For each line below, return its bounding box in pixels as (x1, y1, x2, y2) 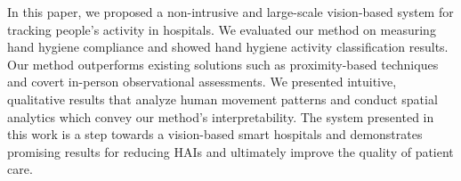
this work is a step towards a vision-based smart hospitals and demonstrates (7, 125, 423, 144)
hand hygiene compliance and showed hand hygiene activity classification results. (7, 37, 449, 56)
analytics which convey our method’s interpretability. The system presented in (7, 107, 434, 126)
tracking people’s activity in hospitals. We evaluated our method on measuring (7, 20, 436, 38)
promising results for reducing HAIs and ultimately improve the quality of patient (7, 142, 454, 160)
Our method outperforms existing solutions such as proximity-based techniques (7, 54, 439, 73)
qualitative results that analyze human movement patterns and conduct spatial (7, 89, 438, 108)
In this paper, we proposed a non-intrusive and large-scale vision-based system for (7, 3, 454, 21)
